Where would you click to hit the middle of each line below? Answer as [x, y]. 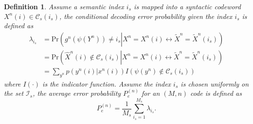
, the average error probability [77, 93]
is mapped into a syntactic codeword [187, 6]
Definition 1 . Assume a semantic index [64, 6]
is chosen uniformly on [215, 83]
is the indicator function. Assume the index [107, 83]
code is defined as [216, 93]
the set [14, 93]
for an [151, 93]
